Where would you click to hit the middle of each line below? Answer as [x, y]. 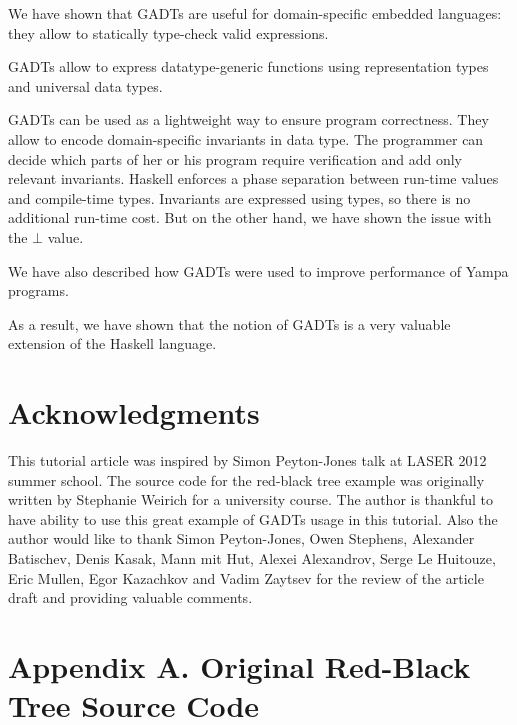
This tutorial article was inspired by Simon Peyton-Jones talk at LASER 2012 [247, 460]
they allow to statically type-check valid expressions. [168, 32]
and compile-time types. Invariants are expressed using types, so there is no [239, 197]
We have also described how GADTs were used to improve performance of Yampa [258, 270]
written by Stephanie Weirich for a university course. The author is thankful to [251, 499]
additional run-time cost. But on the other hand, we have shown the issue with [250, 217]
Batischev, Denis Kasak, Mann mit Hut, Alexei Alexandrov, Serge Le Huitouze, [252, 558]
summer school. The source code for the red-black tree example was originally [246, 479]
